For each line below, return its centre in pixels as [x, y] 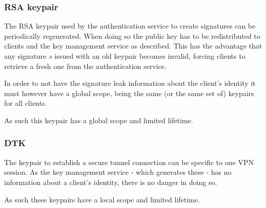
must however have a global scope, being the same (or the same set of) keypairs [129, 93]
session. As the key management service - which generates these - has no [118, 172]
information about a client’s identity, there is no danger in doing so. [111, 182]
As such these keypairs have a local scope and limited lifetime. [102, 199]
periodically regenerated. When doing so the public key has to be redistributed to [132, 36]
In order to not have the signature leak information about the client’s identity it [130, 83]
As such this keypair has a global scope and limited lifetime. [99, 120]
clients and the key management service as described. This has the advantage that [133, 46]
